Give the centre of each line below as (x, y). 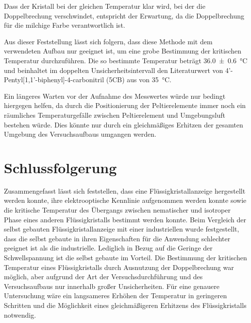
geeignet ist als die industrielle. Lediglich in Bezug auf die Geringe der (108, 248)
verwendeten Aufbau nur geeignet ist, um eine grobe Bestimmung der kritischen (123, 51)
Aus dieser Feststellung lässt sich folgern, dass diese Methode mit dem (108, 41)
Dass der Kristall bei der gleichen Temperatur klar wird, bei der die (105, 6)
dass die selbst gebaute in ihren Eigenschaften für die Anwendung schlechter (117, 238)
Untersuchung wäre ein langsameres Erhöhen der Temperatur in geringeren (116, 296)
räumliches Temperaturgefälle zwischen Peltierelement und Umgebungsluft (115, 115)
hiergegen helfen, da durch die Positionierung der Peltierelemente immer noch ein (125, 105)
